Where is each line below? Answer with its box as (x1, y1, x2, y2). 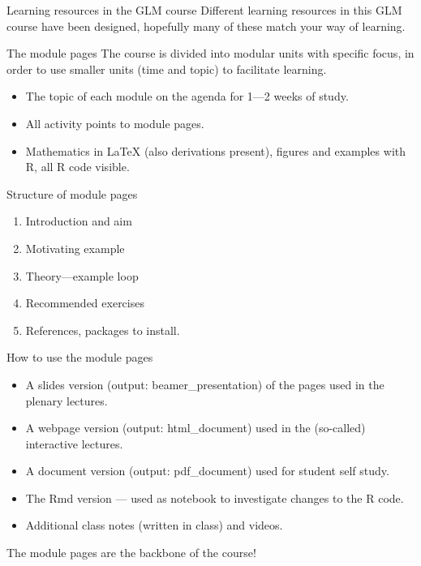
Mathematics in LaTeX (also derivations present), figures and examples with (25, 142, 406, 159)
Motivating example (25, 239, 125, 256)
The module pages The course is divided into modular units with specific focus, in (6, 45, 415, 62)
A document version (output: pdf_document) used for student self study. (25, 462, 389, 479)
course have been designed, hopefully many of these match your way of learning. (6, 17, 406, 34)
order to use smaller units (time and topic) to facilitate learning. (6, 60, 327, 77)
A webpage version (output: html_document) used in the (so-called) (25, 419, 366, 436)
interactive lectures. (25, 435, 123, 452)
